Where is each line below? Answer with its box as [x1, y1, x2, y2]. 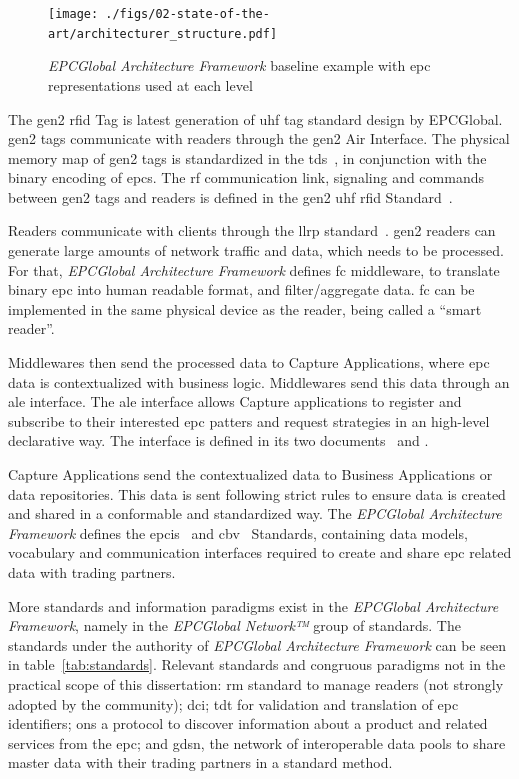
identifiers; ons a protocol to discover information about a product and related [8, 713, 488, 734]
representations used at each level [48, 74, 253, 95]
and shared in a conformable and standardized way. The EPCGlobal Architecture [8, 503, 502, 524]
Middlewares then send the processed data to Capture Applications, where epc [8, 352, 490, 373]
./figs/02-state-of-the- [105, 7, 270, 21]
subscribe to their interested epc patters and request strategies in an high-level [8, 410, 490, 431]
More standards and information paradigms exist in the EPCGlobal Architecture [8, 595, 499, 616]
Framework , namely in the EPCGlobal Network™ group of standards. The [8, 615, 461, 636]
